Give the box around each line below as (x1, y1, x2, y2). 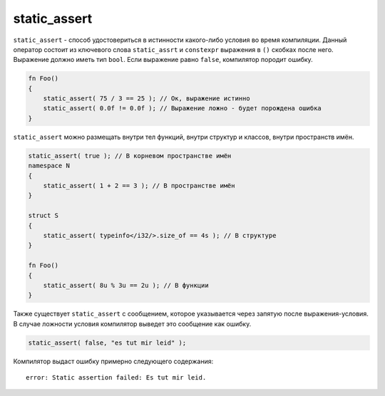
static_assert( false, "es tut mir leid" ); (28, 338, 187, 347)
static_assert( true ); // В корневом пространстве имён (28, 152, 232, 160)
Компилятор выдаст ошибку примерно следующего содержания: (13, 357, 214, 365)
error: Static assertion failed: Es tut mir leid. (26, 374, 207, 382)
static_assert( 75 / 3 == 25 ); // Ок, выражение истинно (43, 95, 250, 103)
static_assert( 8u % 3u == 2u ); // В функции (43, 281, 210, 289)
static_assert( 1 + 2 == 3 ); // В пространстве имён (43, 182, 235, 190)
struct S (28, 212, 59, 220)
